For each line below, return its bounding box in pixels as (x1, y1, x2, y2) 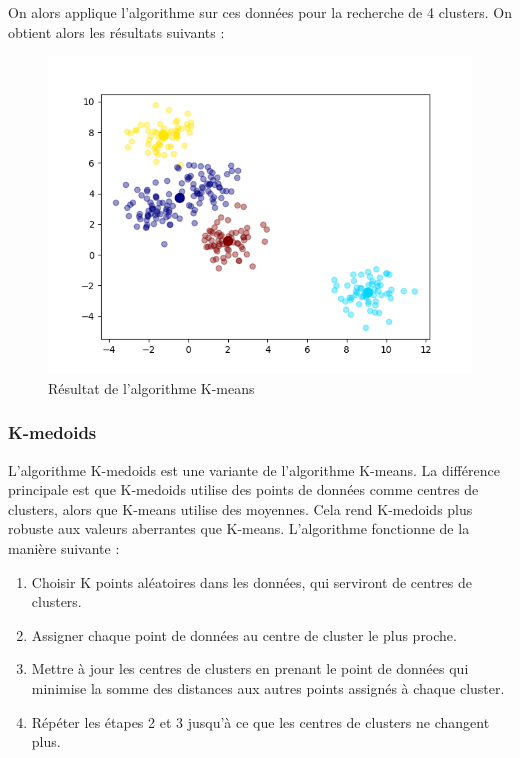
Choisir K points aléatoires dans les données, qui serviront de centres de (31, 571, 473, 592)
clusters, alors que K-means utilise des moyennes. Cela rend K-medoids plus (8, 498, 473, 519)
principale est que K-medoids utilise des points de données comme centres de (8, 479, 479, 500)
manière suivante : (8, 537, 120, 558)
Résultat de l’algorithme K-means (48, 377, 255, 398)
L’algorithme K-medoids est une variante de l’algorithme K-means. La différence (8, 459, 500, 480)
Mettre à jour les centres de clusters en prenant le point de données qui (31, 658, 469, 679)
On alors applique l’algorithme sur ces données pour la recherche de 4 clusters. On (8, 2, 512, 22)
